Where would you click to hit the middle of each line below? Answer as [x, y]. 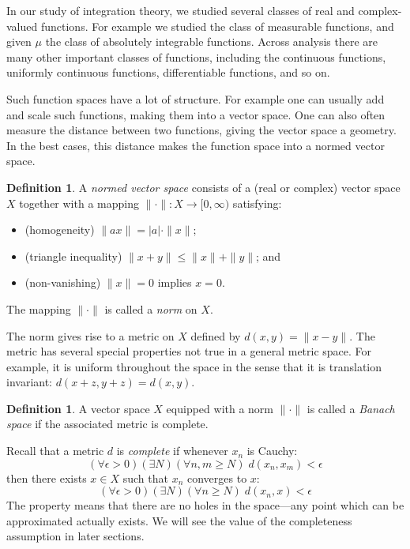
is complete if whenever [172, 451]
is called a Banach [351, 408]
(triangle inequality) [73, 256]
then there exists [47, 478]
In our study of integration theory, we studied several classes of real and [181, 10]
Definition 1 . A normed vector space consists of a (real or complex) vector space [203, 187]
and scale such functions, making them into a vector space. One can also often [196, 114]
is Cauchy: [272, 451]
